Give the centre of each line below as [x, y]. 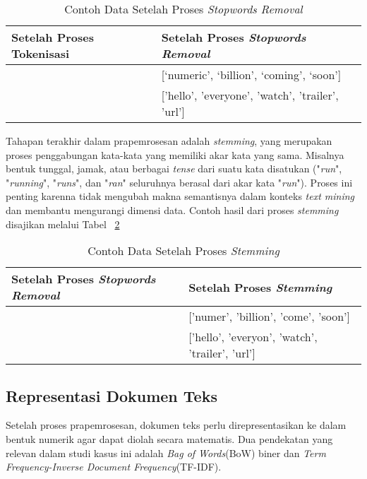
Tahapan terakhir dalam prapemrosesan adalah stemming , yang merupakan [169, 141]
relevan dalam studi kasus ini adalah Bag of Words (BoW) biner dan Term [166, 453]
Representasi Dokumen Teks [112, 395]
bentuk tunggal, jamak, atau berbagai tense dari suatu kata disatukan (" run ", [174, 168]
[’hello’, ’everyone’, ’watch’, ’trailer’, [250, 95]
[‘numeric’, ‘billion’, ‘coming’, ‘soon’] [251, 75]
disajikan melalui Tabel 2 [63, 224]
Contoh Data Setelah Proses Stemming [183, 251]
